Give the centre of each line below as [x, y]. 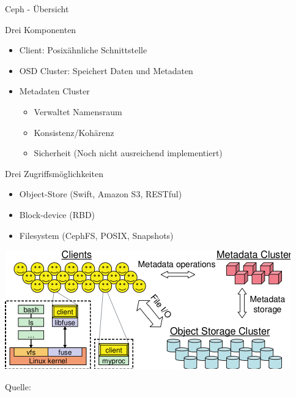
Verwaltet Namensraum [78, 111]
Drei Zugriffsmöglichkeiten [54, 173]
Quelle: [18, 386]
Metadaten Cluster [54, 91]
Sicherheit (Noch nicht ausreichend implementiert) [128, 153]
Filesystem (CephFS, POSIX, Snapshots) [96, 235]
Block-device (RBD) [57, 214]
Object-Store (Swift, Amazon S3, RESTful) [101, 194]
